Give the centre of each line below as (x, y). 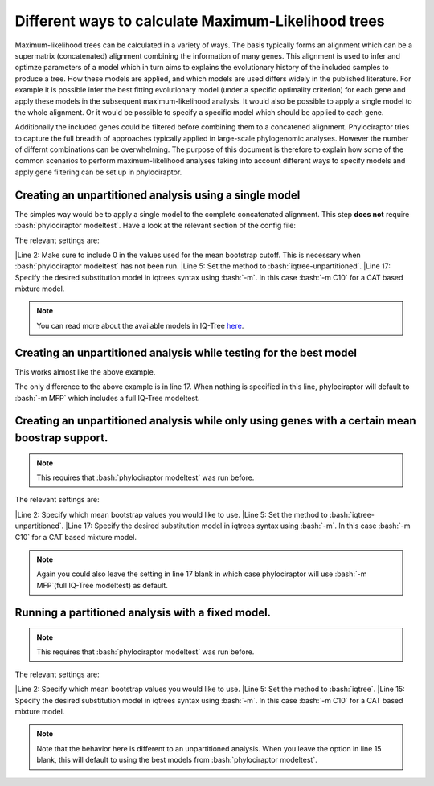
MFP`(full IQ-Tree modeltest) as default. (102, 585)
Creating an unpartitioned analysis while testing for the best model (186, 352)
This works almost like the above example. (85, 372)
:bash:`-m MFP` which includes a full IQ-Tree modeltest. (107, 398)
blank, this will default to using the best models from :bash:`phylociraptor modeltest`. (177, 760)
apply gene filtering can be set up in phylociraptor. (98, 172)
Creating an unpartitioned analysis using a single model (158, 195)
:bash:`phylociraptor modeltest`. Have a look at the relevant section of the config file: (156, 226)
